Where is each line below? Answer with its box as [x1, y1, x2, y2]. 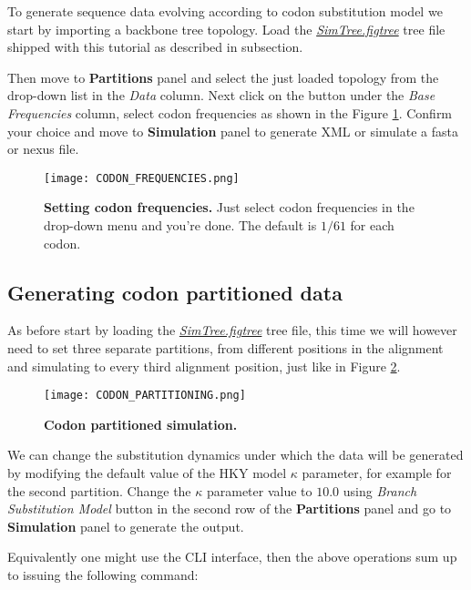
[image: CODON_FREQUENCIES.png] [44, 171, 240, 185]
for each [350, 216, 394, 234]
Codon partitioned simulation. [44, 414, 238, 433]
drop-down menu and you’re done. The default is [44, 216, 317, 234]
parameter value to [206, 481, 312, 500]
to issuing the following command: [7, 565, 199, 584]
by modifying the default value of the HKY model [7, 463, 287, 483]
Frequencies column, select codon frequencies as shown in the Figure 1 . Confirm [7, 103, 453, 122]
